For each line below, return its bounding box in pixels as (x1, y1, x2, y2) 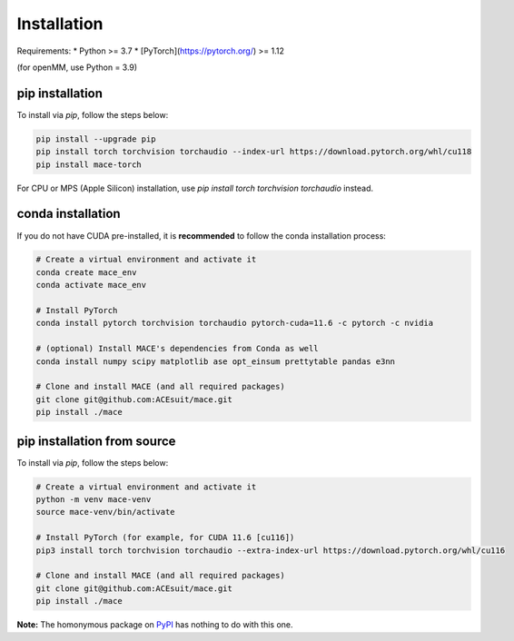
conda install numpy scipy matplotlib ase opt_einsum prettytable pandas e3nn (35, 356, 395, 367)
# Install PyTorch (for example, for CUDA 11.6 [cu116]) (35, 532, 295, 543)
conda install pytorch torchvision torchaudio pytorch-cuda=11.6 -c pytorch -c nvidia (35, 318, 434, 329)
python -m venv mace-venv (35, 495, 152, 505)
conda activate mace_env (35, 280, 147, 291)
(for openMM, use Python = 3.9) (16, 62, 138, 73)
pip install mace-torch (35, 159, 143, 170)
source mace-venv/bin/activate (35, 507, 176, 518)
